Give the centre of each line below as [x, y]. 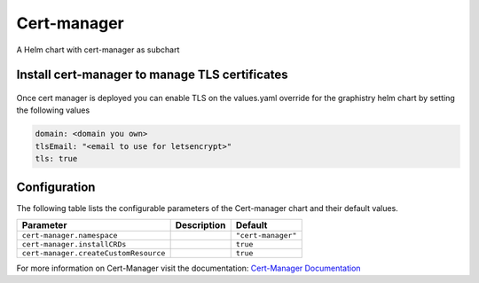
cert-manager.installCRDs [74, 244]
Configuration [56, 187]
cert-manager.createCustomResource [94, 253]
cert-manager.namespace [70, 235]
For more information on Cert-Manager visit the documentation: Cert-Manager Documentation [188, 268]
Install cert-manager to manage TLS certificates [152, 75]
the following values [53, 110]
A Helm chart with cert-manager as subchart [98, 50]
